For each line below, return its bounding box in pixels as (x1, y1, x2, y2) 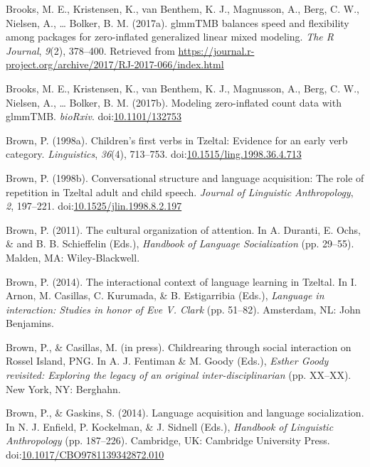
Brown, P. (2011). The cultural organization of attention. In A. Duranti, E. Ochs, (6, 222, 361, 237)
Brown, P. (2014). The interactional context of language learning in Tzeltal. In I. (6, 274, 357, 289)
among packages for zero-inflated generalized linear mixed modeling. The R (6, 29, 334, 44)
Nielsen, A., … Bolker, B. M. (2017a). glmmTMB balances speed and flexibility (6, 15, 349, 30)
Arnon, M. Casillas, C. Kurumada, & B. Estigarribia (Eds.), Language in (6, 288, 324, 303)
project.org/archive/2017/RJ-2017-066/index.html (6, 57, 224, 72)
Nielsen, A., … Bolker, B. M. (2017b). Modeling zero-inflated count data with (6, 95, 342, 109)
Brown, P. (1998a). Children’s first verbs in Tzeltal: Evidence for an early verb (6, 132, 348, 147)
